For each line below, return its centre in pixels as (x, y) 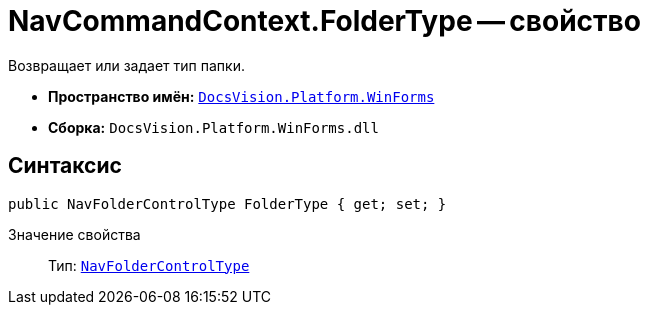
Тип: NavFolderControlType (149, 265)
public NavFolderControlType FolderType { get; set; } (227, 203)
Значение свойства (74, 234)
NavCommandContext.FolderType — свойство (324, 21)
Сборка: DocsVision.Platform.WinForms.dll (213, 127)
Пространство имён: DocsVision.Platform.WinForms (241, 96)
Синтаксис (65, 166)
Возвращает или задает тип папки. (126, 65)
